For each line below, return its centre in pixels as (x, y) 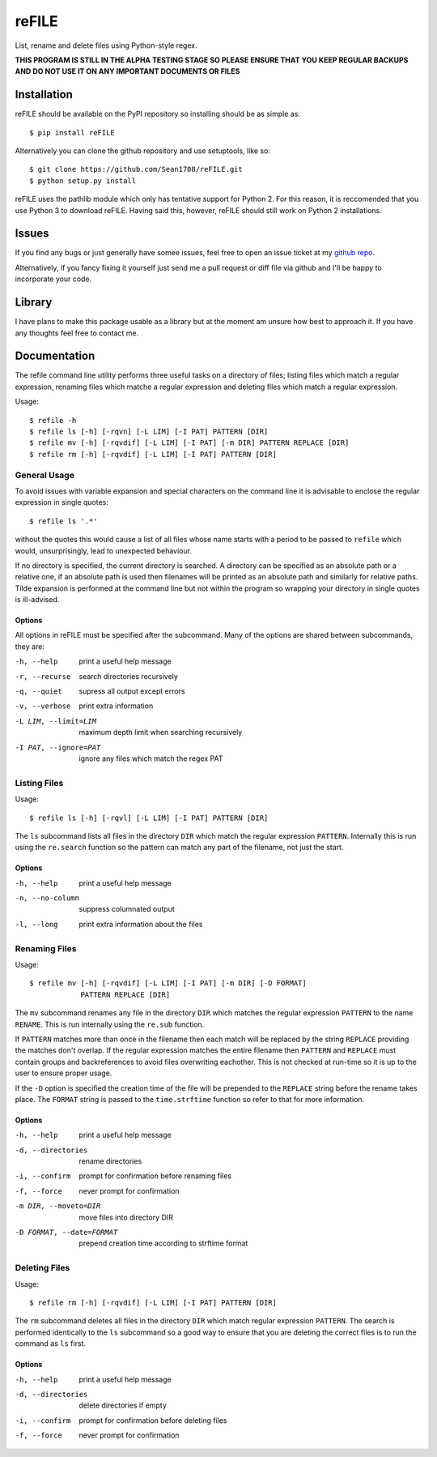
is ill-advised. (37, 600)
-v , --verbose (43, 706)
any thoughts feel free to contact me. (77, 333)
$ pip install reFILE (72, 132)
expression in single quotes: (62, 502)
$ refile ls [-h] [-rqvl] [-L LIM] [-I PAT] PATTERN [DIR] (149, 818)
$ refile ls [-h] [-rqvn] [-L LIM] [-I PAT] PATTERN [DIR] (149, 432)
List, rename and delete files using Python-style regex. (106, 45)
